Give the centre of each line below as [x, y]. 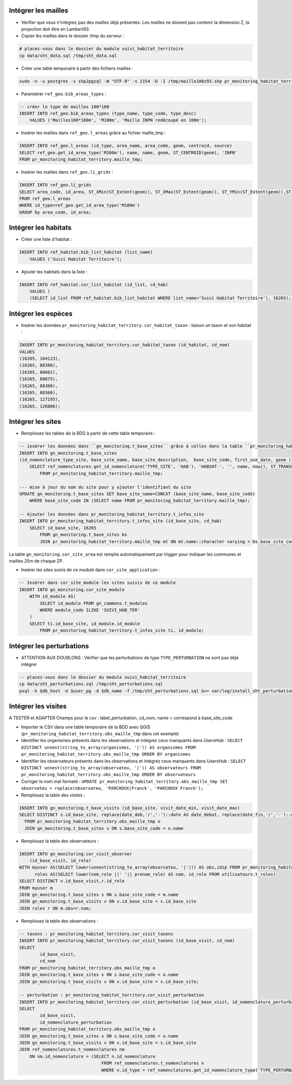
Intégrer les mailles [38, 10]
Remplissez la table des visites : [53, 795]
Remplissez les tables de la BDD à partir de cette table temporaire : [88, 434]
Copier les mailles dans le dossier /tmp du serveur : [73, 36]
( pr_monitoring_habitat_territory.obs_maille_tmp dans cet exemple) [100, 734]
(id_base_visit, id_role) [60, 861]
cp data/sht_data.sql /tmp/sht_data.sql [68, 55]
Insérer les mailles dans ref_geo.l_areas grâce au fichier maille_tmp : [93, 133]
